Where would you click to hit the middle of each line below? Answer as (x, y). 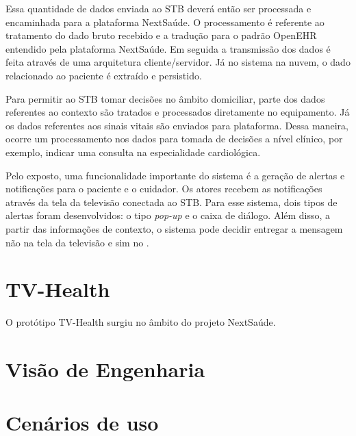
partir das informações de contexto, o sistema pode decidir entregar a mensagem (174, 228)
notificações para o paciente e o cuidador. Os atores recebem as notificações (164, 189)
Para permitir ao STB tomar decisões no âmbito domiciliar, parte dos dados (165, 98)
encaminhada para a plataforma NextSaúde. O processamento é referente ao (165, 22)
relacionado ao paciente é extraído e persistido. (104, 75)
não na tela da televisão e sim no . (77, 242)
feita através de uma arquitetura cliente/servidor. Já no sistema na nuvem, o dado (178, 62)
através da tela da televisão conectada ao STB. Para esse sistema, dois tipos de (171, 202)
